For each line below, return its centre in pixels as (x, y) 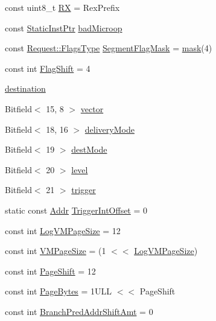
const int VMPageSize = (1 (56, 251)
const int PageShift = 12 (50, 271)
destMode (89, 149)
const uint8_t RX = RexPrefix (62, 7)
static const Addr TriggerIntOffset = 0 (76, 210)
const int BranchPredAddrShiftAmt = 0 (79, 311)
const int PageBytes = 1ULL (59, 291)
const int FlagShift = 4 (48, 68)
